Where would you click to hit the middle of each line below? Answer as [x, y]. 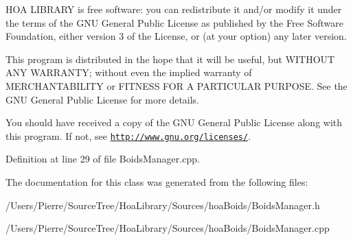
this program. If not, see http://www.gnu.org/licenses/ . [128, 135]
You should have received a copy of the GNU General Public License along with [174, 122]
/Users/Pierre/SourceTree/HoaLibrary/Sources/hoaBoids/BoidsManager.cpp [168, 228]
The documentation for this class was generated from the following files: [157, 182]
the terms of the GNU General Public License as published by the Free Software [175, 22]
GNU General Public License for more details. [103, 99]
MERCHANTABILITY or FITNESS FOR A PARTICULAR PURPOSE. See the [176, 85]
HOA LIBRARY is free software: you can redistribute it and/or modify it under [174, 9]
